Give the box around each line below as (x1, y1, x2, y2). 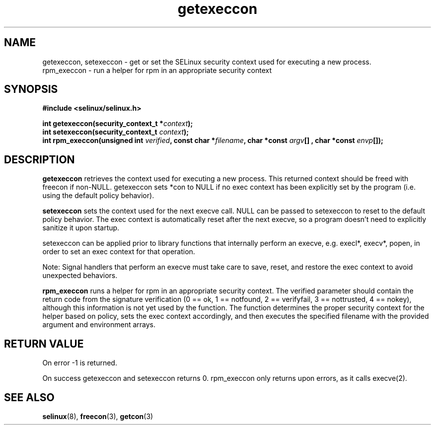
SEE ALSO (4, 391, 55, 404)
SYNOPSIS (4, 83, 58, 96)
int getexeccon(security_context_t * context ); (42, 119, 193, 128)
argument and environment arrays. (42, 320, 155, 329)
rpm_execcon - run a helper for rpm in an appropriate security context (42, 66, 272, 74)
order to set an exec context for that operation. (42, 247, 195, 256)
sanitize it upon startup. (42, 223, 120, 232)
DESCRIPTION (4, 153, 75, 166)
